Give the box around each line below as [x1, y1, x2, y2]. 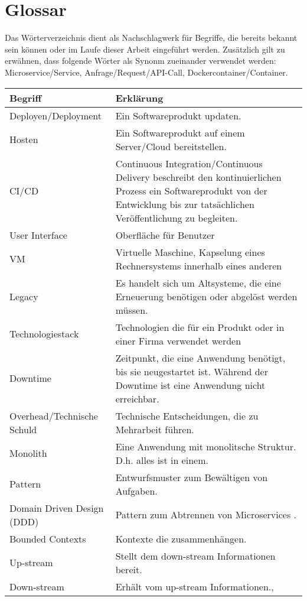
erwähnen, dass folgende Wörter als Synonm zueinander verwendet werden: [5, 54, 276, 67]
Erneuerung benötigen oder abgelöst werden [115, 289, 298, 303]
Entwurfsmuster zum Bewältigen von [115, 470, 268, 484]
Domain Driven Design [9, 501, 104, 515]
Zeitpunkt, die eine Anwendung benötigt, [115, 350, 286, 365]
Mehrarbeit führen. [115, 422, 194, 436]
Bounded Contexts [9, 531, 86, 545]
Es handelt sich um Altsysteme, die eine [115, 275, 281, 290]
